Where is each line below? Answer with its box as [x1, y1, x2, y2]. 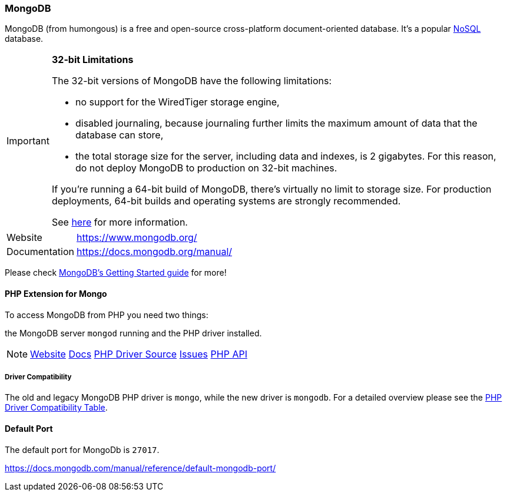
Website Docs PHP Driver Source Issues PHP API [30, 348, 247, 360]
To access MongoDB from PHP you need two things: [5, 309, 208, 320]
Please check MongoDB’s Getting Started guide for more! [5, 267, 227, 278]
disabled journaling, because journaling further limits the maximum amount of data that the [75, 117, 478, 130]
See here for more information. [51, 216, 188, 229]
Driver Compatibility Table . [5, 402, 108, 413]
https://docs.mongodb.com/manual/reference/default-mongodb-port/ [5, 462, 276, 473]
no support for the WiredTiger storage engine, [75, 96, 280, 108]
